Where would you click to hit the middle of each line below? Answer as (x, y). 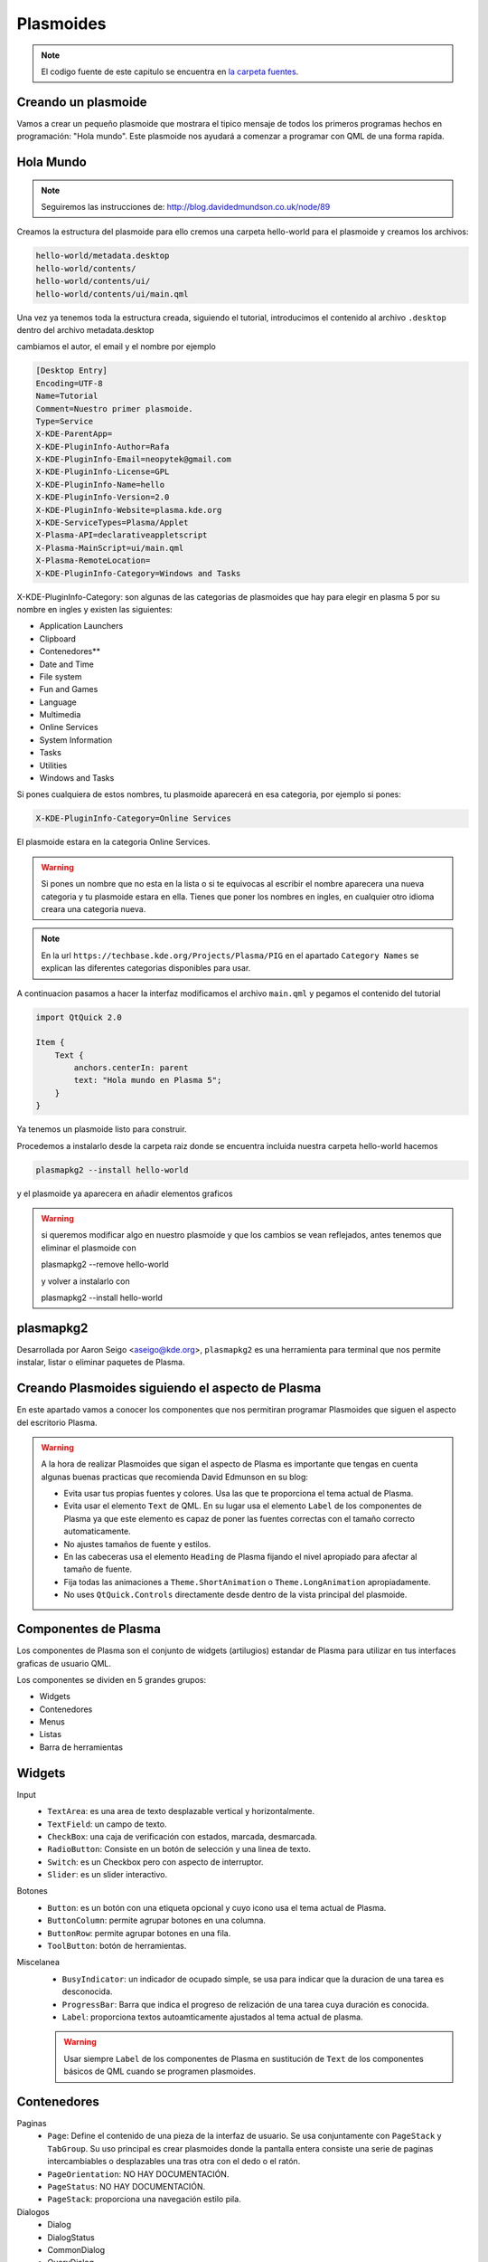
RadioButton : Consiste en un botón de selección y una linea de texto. (179, 1849)
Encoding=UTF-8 (69, 383)
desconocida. (87, 1991)
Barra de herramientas (81, 1747)
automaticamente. (97, 1531)
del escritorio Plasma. (57, 1422)
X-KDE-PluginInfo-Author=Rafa (103, 447)
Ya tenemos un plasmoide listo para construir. (102, 1129)
